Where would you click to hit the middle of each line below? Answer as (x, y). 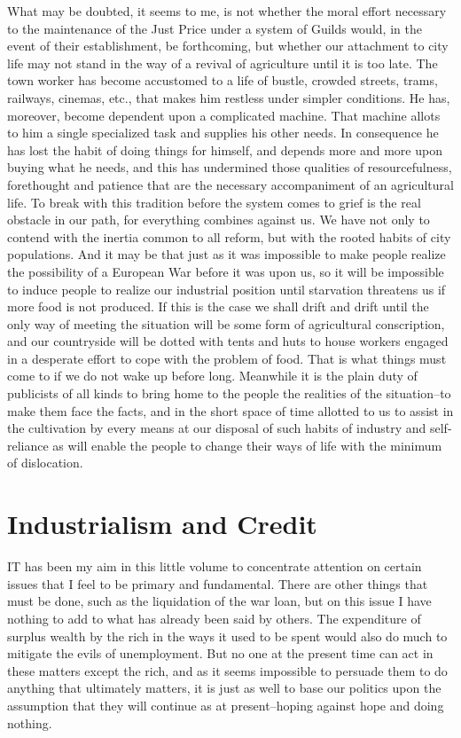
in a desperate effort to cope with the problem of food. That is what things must (227, 358)
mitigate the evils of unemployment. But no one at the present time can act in (220, 653)
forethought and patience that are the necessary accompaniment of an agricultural (230, 184)
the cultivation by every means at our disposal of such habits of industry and (217, 428)
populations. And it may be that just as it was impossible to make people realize (227, 254)
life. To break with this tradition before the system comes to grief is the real (214, 202)
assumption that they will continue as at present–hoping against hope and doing (226, 705)
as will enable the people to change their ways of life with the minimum (247, 445)
